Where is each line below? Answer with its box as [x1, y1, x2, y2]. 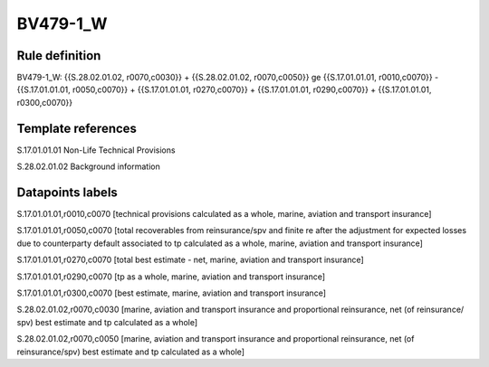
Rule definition [16, 48, 101, 63]
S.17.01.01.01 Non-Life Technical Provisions [16, 145, 176, 155]
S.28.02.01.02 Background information [16, 161, 160, 172]
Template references [16, 120, 138, 136]
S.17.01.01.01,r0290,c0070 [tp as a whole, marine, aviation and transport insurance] [16, 271, 326, 282]
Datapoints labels [16, 184, 118, 200]
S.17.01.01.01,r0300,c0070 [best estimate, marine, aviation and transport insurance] [16, 287, 326, 298]
